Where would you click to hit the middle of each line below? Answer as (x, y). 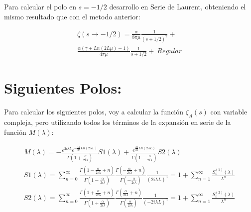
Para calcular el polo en (40, 6)
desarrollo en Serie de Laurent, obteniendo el (178, 6)
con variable (229, 112)
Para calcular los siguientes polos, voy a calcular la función (94, 112)
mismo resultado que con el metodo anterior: (72, 16)
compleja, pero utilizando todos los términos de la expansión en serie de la (118, 122)
